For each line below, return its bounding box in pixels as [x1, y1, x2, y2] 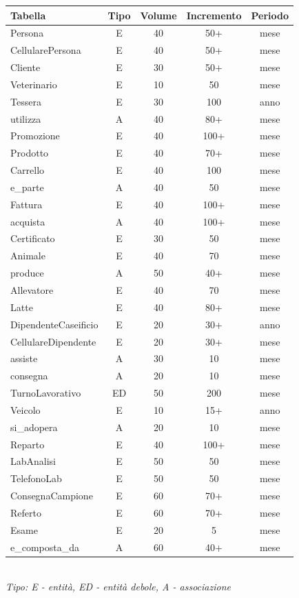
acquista [10, 214, 45, 228]
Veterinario [10, 77, 57, 91]
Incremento [186, 8, 242, 22]
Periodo [251, 8, 289, 22]
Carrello [10, 163, 45, 177]
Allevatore [10, 283, 54, 297]
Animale [10, 248, 45, 263]
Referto [10, 505, 41, 519]
